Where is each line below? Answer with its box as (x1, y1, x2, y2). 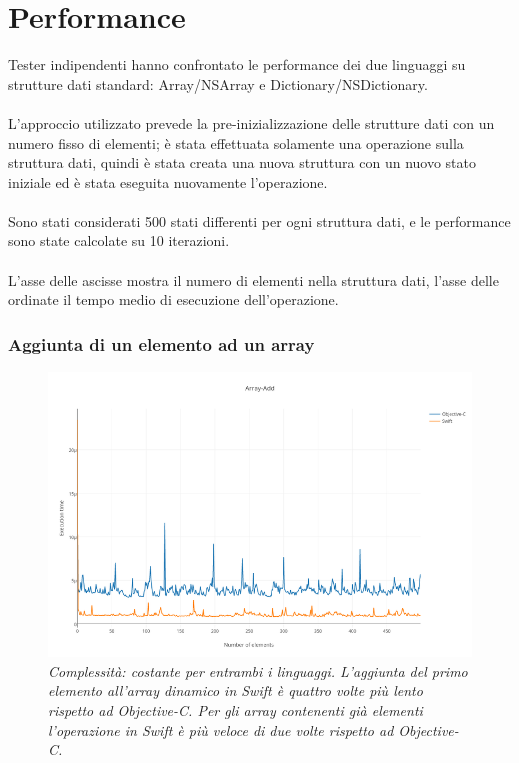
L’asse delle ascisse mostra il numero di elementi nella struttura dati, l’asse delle (8, 269, 499, 290)
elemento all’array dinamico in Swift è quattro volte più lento (48, 680, 423, 701)
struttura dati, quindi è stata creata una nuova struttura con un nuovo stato (8, 152, 476, 173)
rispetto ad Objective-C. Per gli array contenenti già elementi (48, 699, 423, 720)
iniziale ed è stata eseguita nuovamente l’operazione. (8, 171, 328, 192)
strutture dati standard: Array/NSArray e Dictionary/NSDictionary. (8, 73, 428, 94)
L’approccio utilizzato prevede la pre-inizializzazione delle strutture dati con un (8, 112, 495, 133)
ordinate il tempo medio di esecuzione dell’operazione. (8, 289, 339, 310)
